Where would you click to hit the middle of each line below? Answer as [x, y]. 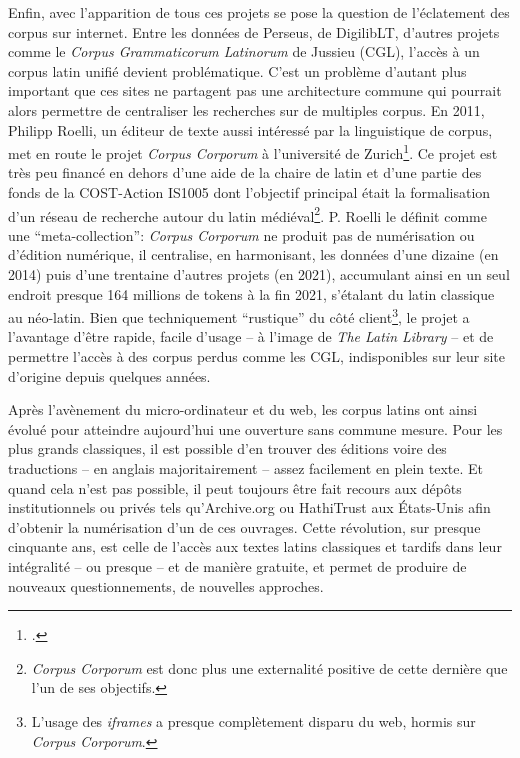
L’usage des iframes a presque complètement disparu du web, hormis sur [253, 720]
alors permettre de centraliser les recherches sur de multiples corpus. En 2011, [246, 109]
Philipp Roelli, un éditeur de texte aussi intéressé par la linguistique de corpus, [250, 129]
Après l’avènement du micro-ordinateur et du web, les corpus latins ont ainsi [243, 409]
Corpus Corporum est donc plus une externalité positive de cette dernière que [269, 667]
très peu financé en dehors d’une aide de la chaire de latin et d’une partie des [245, 172]
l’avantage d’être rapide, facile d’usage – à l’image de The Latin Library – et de [251, 336]
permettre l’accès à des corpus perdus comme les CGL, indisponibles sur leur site [256, 356]
